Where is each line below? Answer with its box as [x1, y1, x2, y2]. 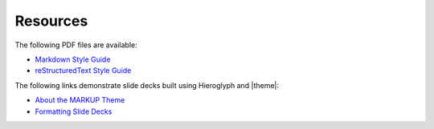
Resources [14, 12, 88, 30]
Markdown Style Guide [35, 54, 111, 64]
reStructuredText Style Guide [35, 66, 132, 75]
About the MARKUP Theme [35, 95, 125, 105]
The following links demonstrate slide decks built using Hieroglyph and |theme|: [14, 80, 280, 90]
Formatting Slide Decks [35, 107, 113, 116]
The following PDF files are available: [14, 40, 137, 50]
